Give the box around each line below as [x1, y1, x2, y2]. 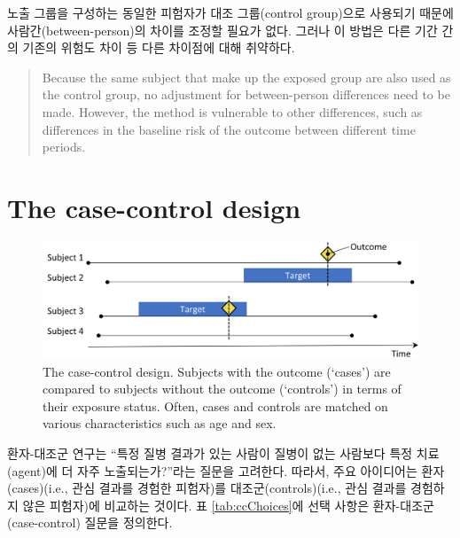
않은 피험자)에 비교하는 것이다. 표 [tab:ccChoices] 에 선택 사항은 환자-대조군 [22, 495, 434, 514]
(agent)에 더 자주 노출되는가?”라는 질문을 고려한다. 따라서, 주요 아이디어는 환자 [7, 461, 445, 480]
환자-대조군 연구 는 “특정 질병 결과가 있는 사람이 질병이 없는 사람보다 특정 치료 [7, 443, 440, 462]
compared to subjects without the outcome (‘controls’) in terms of [43, 379, 402, 398]
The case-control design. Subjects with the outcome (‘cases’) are [43, 362, 391, 380]
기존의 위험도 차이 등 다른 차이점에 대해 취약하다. [22, 38, 295, 57]
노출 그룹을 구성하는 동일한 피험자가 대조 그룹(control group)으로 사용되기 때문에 [7, 4, 454, 21]
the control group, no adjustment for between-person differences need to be [42, 85, 450, 104]
